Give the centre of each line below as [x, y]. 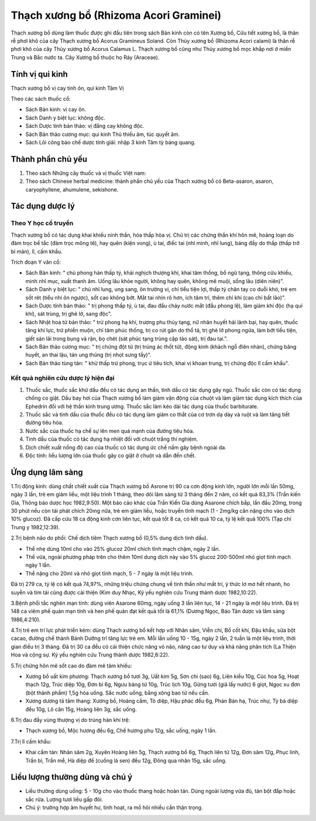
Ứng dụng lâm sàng [47, 472]
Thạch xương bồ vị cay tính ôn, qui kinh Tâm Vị [67, 88]
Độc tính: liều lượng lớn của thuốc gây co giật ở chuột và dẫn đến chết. [111, 455]
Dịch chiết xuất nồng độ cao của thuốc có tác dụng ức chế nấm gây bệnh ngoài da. [126, 447]
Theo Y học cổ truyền [42, 223]
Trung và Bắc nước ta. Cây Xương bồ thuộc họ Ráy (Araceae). [85, 57]
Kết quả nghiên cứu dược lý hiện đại [63, 378]
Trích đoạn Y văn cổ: [36, 262]
